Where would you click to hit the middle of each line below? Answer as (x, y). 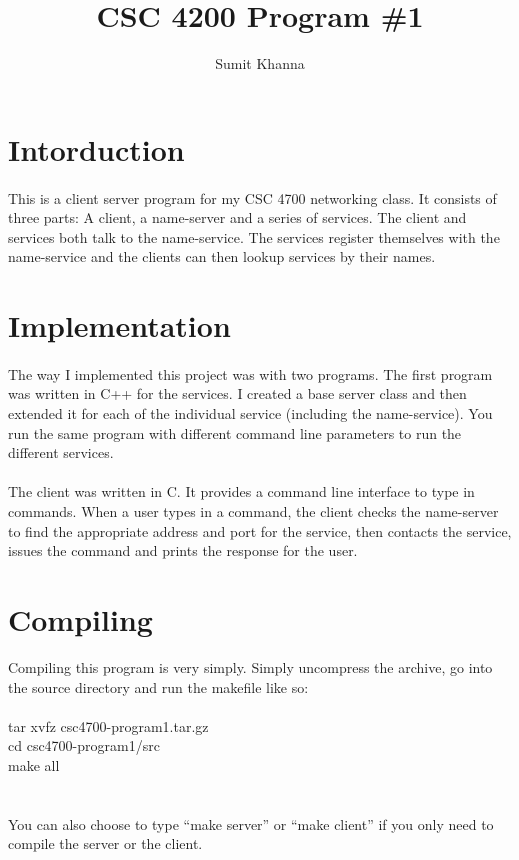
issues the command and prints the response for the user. (183, 550)
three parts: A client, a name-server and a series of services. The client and (237, 217)
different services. (61, 452)
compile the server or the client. (105, 843)
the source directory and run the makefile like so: (158, 686)
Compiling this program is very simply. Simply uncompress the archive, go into (250, 666)
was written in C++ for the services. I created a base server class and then (237, 393)
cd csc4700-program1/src (84, 745)
